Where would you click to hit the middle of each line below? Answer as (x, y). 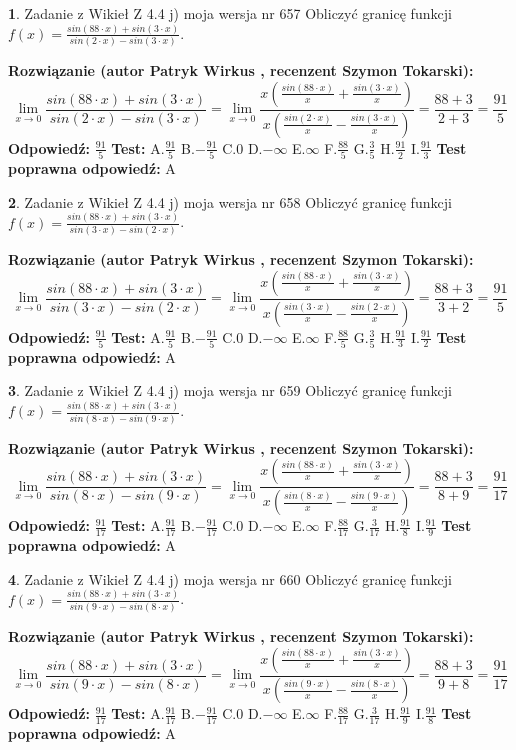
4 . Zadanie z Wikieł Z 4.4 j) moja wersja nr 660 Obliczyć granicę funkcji (230, 578)
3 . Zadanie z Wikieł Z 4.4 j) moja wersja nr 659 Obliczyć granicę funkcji (230, 390)
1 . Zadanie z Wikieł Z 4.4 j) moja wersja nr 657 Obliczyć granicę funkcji (230, 13)
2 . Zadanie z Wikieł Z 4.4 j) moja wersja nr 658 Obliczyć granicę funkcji (230, 201)
